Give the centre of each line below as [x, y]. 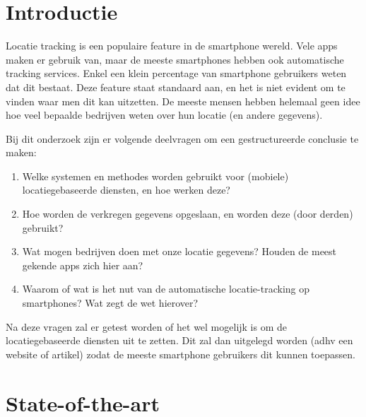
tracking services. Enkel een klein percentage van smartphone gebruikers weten [176, 73]
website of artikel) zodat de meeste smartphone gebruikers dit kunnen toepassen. [181, 354]
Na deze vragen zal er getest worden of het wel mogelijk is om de [147, 326]
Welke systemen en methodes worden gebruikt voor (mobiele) [155, 176]
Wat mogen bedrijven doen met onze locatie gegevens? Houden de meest [179, 251]
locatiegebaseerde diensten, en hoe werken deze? [126, 190]
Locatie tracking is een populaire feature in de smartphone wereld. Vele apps [172, 46]
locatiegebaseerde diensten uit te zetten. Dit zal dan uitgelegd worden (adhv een [179, 340]
